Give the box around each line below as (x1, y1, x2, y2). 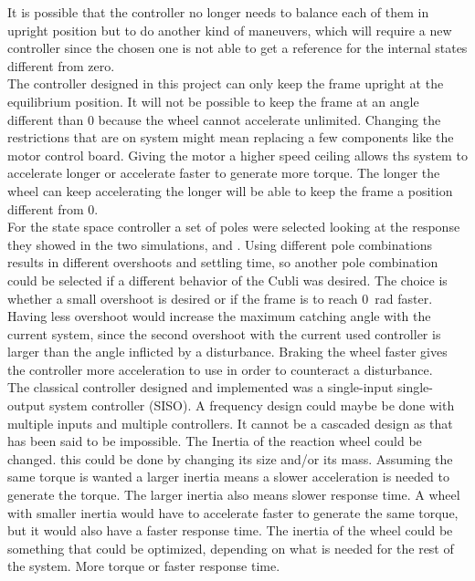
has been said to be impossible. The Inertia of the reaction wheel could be (7, 431, 422, 451)
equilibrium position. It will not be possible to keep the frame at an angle (7, 91, 419, 110)
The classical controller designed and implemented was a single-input (7, 378, 394, 397)
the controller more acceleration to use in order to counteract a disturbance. (7, 359, 433, 379)
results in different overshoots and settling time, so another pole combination (7, 253, 438, 272)
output (7, 396, 46, 415)
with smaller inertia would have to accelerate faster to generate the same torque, (7, 503, 459, 522)
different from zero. (7, 56, 115, 75)
